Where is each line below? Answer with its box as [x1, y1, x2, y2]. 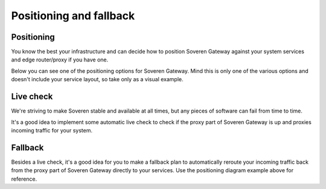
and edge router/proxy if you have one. [11, 56, 109, 63]
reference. [11, 175, 37, 182]
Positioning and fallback [11, 9, 135, 22]
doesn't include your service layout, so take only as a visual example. [11, 76, 184, 83]
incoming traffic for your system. [11, 126, 93, 134]
